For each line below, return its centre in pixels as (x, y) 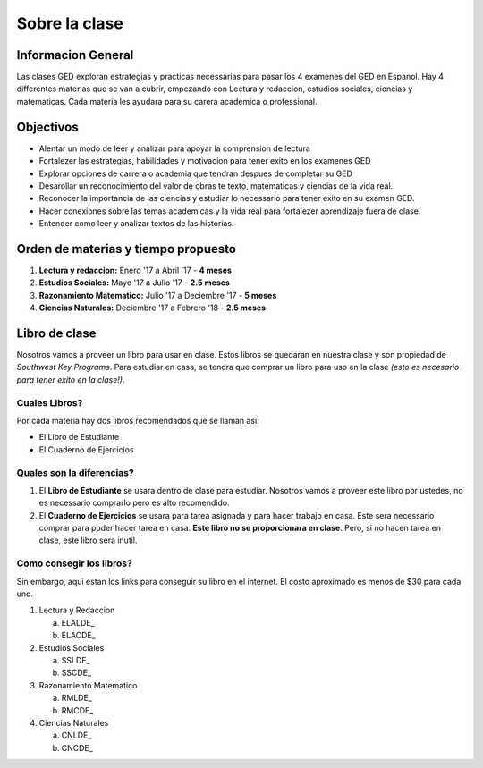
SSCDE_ (76, 673)
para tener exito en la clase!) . (71, 379)
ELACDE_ (78, 636)
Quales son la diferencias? (75, 472)
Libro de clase (56, 333)
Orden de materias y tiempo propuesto (127, 249)
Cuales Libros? (50, 402)
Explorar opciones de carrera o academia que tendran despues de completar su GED (196, 173)
